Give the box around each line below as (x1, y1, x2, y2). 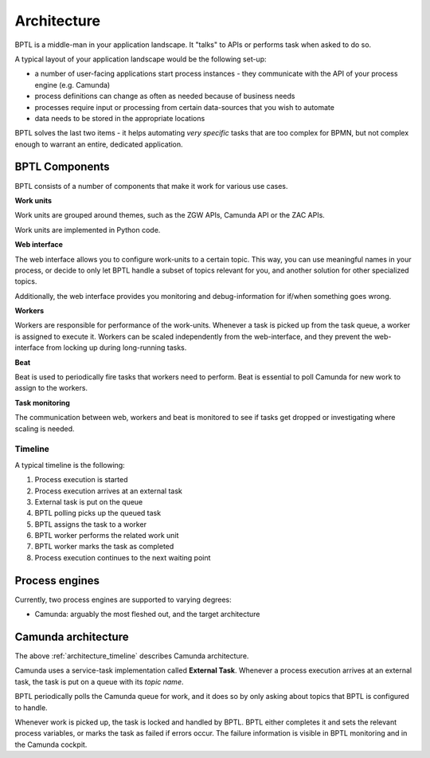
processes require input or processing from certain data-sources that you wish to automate (34, 102, 334, 112)
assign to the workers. (14, 383, 88, 393)
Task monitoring (14, 398, 71, 407)
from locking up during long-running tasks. (45, 343, 187, 352)
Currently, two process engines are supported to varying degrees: (14, 595, 232, 604)
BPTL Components (14, 160, 111, 174)
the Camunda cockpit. (14, 740, 88, 749)
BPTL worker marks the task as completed (34, 542, 174, 552)
